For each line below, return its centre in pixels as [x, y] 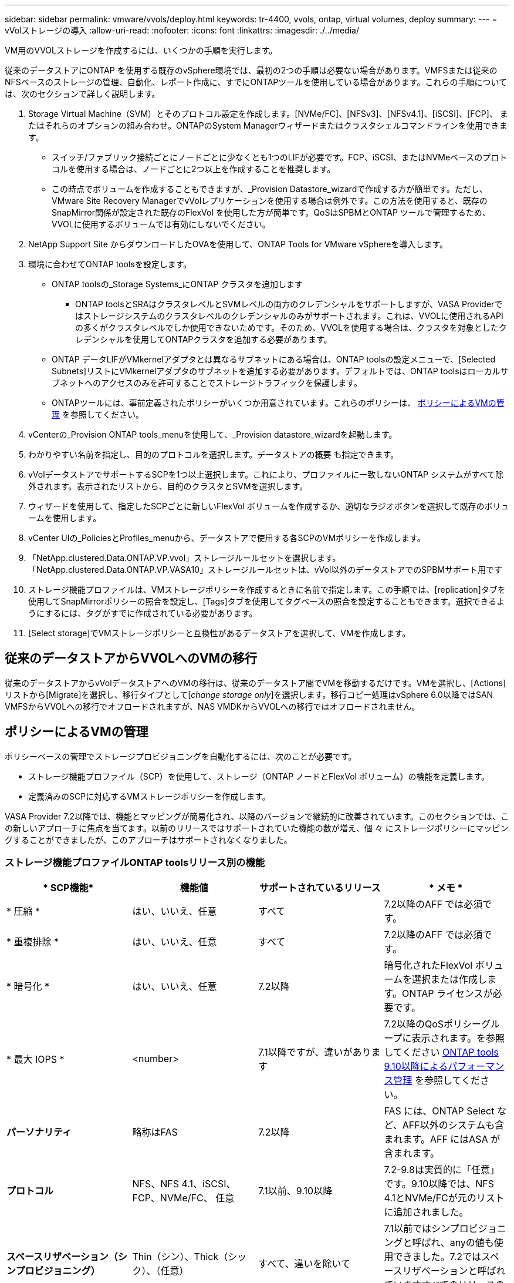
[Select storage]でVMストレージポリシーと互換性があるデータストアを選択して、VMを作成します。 [219, 633]
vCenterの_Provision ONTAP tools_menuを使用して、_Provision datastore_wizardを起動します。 [213, 434]
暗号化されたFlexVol [428, 965]
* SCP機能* [68, 888]
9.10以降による [416, 1067]
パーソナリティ [39, 1132]
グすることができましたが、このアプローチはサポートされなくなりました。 [148, 839]
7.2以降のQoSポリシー [433, 1024]
